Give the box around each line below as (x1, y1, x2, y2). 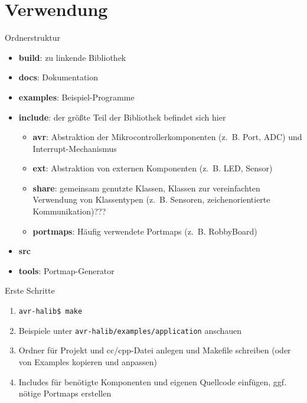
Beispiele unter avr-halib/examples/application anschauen (18, 324, 242, 336)
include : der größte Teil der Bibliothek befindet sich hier (18, 110, 226, 123)
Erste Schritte (5, 284, 55, 297)
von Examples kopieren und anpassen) (18, 355, 158, 368)
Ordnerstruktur (5, 31, 60, 44)
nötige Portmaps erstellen (18, 387, 112, 399)
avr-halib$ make (18, 307, 83, 316)
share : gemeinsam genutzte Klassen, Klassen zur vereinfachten (32, 181, 260, 194)
